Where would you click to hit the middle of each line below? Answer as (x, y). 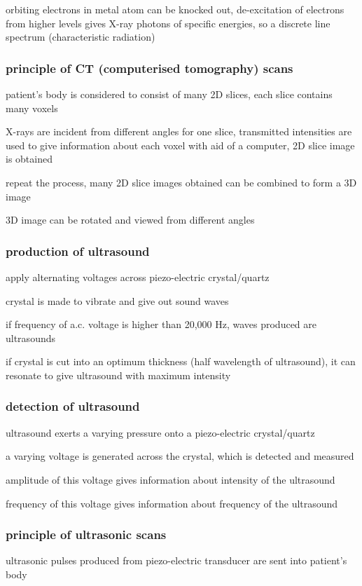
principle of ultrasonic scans (86, 534)
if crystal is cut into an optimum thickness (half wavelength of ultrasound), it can (181, 361)
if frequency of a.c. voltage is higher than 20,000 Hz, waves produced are (161, 324)
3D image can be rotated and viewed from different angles (130, 220)
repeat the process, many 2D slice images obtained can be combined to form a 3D (181, 182)
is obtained (29, 159)
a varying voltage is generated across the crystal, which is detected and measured (180, 456)
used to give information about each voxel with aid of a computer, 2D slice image (180, 145)
